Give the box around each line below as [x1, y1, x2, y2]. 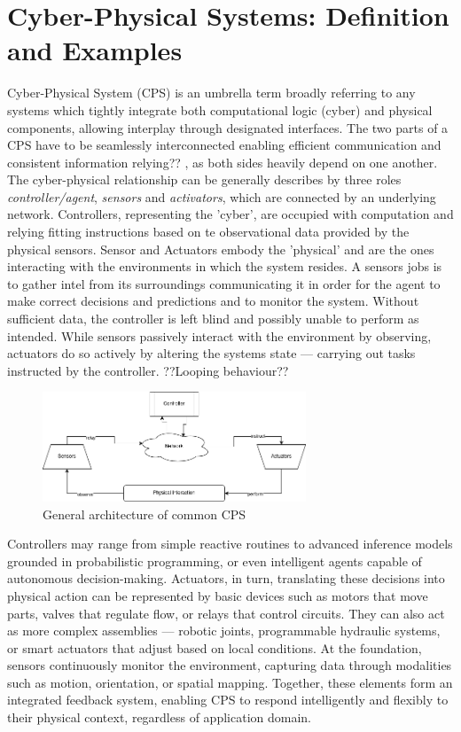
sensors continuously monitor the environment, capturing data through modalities [7, 656, 452, 674]
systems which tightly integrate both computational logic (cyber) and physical [7, 100, 433, 119]
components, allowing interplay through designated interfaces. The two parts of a [7, 118, 449, 136]
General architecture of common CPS [43, 504, 246, 523]
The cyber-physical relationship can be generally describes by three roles [7, 170, 402, 189]
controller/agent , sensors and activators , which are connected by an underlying [7, 187, 436, 206]
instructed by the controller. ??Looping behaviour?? [7, 361, 289, 379]
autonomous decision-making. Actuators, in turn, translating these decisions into [7, 569, 445, 588]
